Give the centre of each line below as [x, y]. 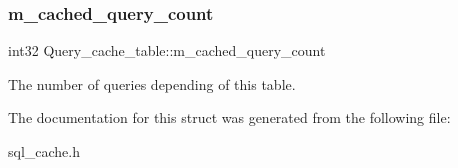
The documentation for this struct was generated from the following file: [229, 117]
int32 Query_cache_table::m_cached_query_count [167, 50]
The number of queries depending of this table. [152, 83]
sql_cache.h [44, 151]
